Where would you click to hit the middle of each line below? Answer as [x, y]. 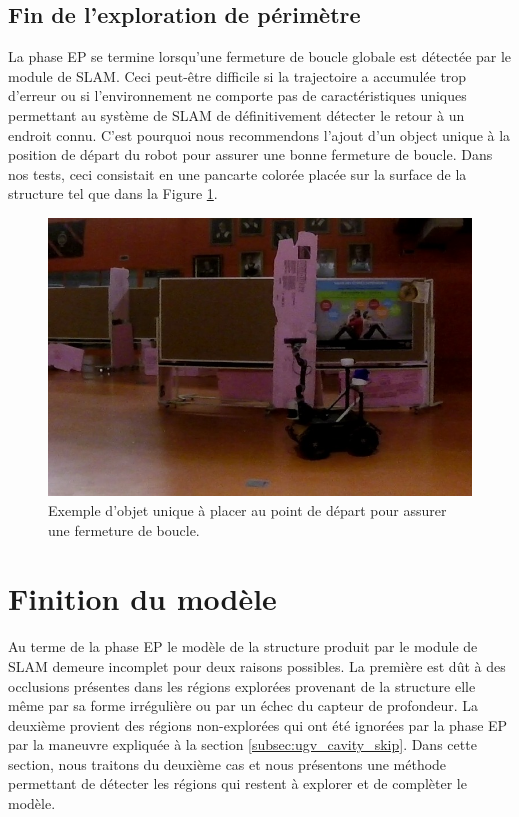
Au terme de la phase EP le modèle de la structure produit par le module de [243, 646]
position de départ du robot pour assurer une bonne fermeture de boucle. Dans [250, 154]
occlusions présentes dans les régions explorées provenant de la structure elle [242, 685]
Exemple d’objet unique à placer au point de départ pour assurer [247, 510]
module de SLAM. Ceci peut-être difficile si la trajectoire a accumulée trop [237, 75]
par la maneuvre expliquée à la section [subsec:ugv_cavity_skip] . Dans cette [242, 744]
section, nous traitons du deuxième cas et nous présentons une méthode [227, 763]
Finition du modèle [142, 598]
